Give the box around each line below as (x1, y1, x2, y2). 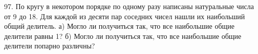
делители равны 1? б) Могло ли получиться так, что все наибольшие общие (4, 30, 242, 41)
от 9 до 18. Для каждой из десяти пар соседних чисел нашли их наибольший (4, 11, 245, 21)
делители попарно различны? (4, 40, 95, 51)
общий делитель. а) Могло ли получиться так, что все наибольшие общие (4, 21, 235, 31)
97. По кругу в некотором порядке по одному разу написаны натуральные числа (4, 1, 254, 11)
